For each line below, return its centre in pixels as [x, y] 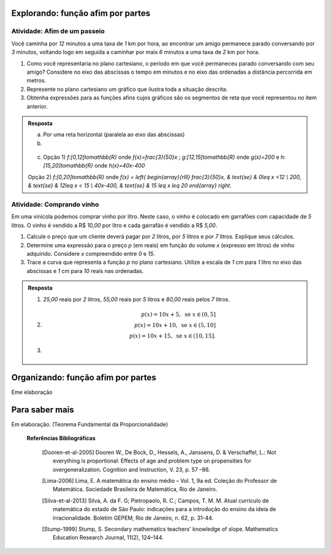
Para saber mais [43, 410]
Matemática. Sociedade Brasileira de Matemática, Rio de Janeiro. [135, 489]
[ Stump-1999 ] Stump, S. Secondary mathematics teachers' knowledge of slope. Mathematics [160, 529]
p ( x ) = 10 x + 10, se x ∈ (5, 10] [175, 325]
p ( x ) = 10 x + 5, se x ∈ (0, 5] [178, 314]
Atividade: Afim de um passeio [58, 31]
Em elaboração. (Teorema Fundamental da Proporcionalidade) [90, 425]
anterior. [37, 106]
